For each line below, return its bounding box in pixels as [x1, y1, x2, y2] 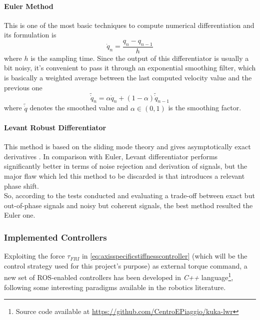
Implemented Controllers [4, 231, 107, 243]
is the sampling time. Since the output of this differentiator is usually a [30, 52, 249, 63]
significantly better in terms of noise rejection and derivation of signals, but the [4, 161, 247, 171]
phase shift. [4, 180, 39, 191]
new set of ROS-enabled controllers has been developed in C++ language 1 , [4, 271, 233, 283]
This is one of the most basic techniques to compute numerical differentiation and [4, 19, 254, 30]
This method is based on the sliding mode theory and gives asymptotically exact [4, 141, 251, 152]
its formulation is [4, 29, 56, 40]
